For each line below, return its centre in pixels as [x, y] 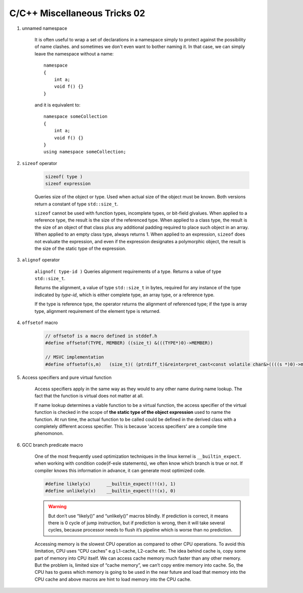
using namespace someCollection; [85, 152]
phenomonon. [49, 434]
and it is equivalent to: [58, 105]
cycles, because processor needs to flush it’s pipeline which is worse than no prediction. [140, 530]
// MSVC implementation [75, 357]
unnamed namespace [45, 28]
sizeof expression [68, 184]
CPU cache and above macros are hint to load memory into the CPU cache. [113, 579]
